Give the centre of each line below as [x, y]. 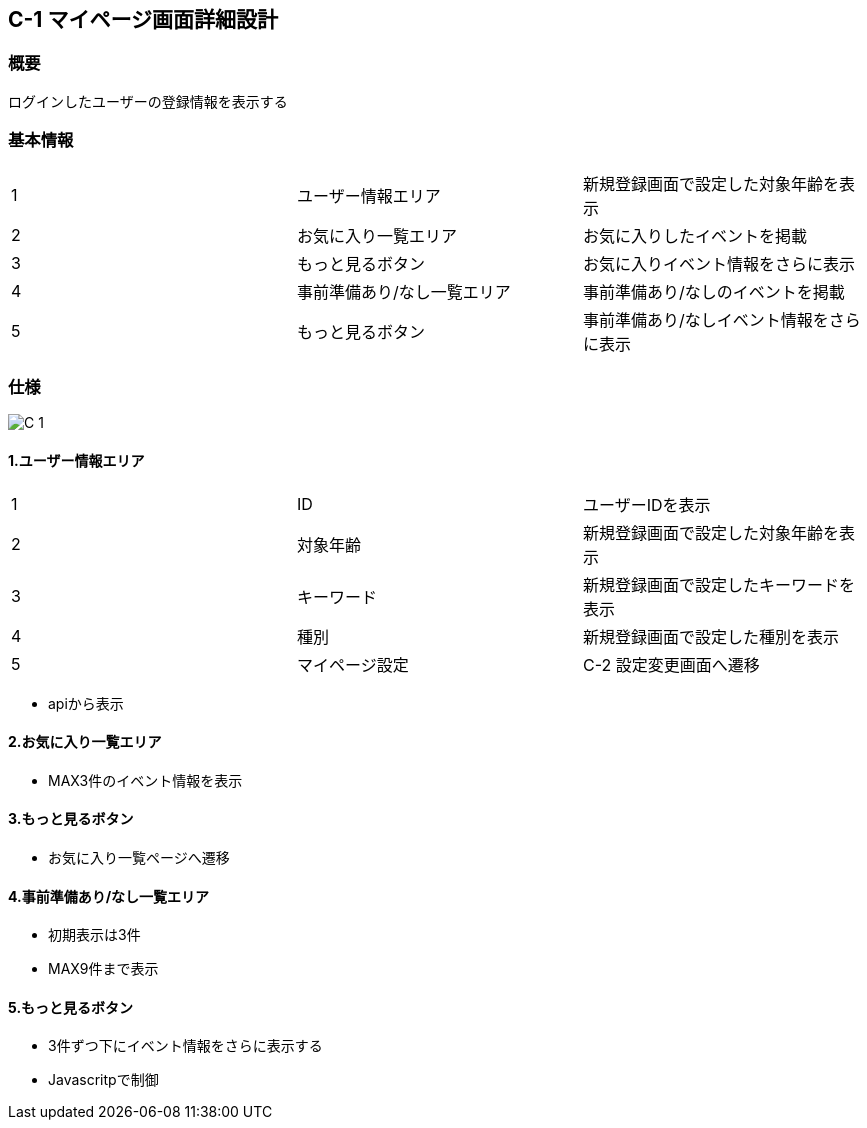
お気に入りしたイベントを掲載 [694, 235]
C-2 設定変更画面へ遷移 [671, 664]
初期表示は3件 [94, 935]
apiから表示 [86, 703]
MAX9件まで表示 [103, 969]
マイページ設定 [352, 664]
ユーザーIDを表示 [646, 504]
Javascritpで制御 [103, 1080]
